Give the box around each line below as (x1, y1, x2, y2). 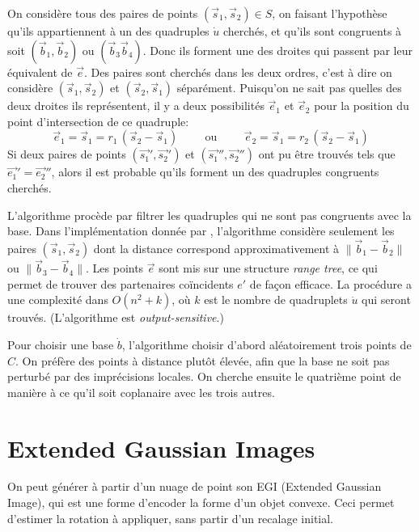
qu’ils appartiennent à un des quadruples (7, 23, 209, 39)
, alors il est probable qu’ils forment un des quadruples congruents (51, 163, 379, 180)
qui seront (362, 291, 411, 308)
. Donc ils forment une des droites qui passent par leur (142, 41, 413, 58)
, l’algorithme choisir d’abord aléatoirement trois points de (121, 336, 412, 353)
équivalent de (7, 63, 73, 80)
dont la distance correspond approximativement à (93, 239, 340, 256)
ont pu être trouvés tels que (258, 146, 396, 163)
